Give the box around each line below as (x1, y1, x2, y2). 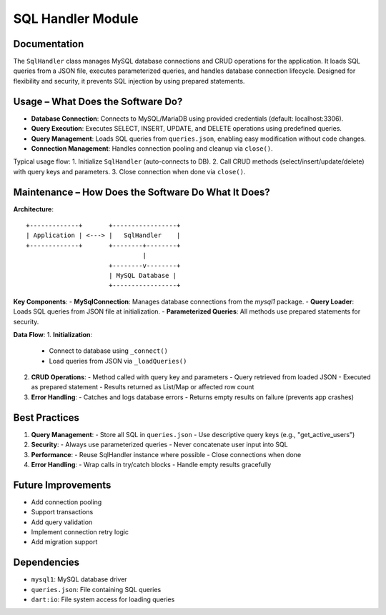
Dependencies (13, 556, 80, 569)
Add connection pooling (31, 497, 102, 506)
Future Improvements (13, 479, 112, 491)
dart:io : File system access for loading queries (31, 595, 175, 604)
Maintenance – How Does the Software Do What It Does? (13, 186, 271, 198)
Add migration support (31, 538, 98, 546)
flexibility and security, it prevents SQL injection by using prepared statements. (13, 76, 245, 85)
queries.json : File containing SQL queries (31, 585, 162, 594)
